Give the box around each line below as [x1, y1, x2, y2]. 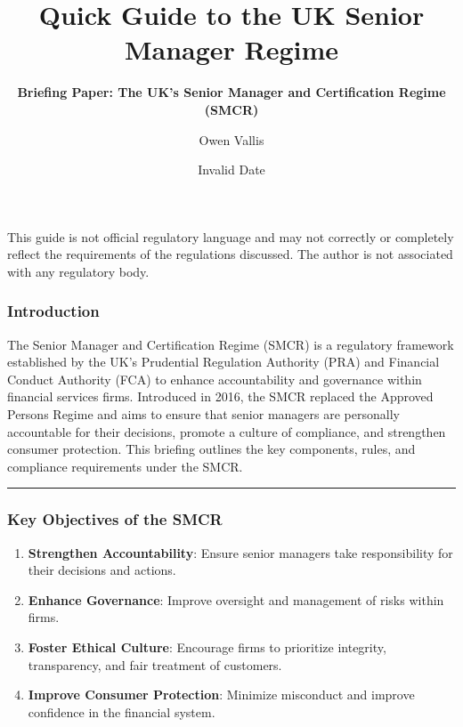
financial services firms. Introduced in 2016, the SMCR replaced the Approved [7, 387, 434, 406]
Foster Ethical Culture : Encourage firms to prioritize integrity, [28, 638, 386, 657]
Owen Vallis [199, 130, 264, 149]
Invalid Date [198, 160, 265, 179]
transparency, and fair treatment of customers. [28, 655, 282, 674]
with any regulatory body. [7, 262, 150, 280]
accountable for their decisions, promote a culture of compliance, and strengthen [7, 422, 446, 440]
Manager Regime [124, 31, 339, 68]
